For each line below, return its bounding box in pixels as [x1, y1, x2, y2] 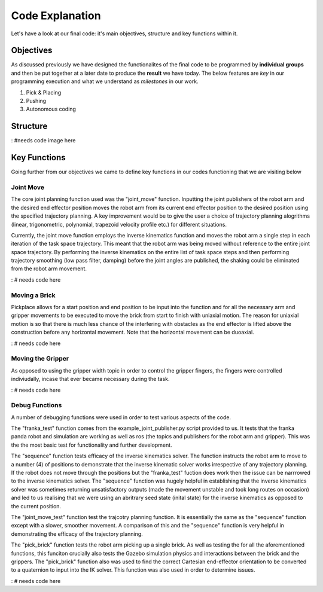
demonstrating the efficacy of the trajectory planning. [11, 530, 143, 538]
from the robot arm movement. [11, 265, 87, 272]
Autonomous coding [26, 105, 76, 113]
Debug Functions [11, 401, 62, 410]
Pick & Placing [26, 89, 62, 96]
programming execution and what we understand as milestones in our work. [11, 78, 199, 85]
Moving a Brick [11, 291, 56, 299]
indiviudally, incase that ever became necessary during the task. [11, 376, 170, 383]
